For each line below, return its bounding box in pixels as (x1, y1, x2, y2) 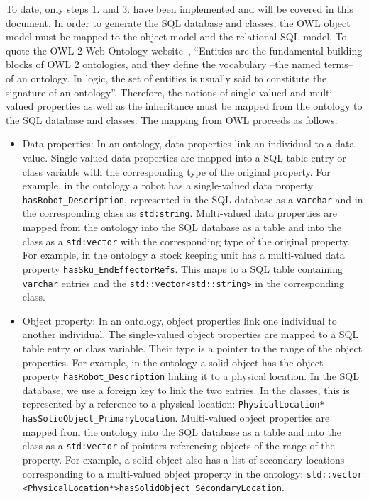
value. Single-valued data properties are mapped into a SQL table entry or (22, 150, 346, 164)
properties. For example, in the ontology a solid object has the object (22, 354, 324, 369)
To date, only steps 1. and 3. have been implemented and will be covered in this (6, 1, 353, 16)
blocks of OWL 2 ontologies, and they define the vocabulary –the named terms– (6, 57, 353, 72)
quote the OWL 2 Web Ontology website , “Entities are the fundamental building (6, 43, 363, 57)
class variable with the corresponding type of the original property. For (22, 164, 331, 179)
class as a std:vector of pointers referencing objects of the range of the (22, 438, 335, 453)
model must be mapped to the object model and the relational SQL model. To (6, 29, 347, 44)
